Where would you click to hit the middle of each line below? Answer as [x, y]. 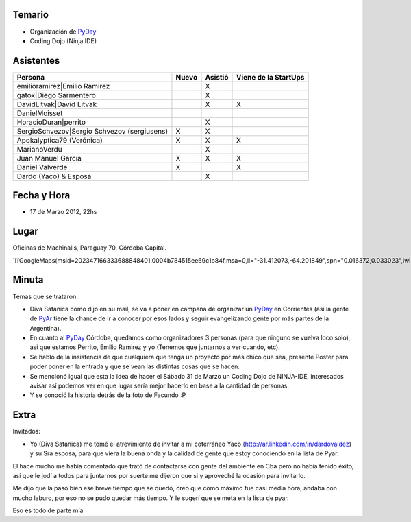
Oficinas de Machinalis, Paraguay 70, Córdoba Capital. [90, 248]
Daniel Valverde [42, 167]
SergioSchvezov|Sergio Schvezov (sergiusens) [92, 131]
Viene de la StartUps [270, 77]
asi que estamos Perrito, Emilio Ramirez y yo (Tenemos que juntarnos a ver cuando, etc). [155, 347]
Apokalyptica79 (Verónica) [60, 140]
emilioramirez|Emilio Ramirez [63, 86]
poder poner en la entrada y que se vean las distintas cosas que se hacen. [135, 366]
